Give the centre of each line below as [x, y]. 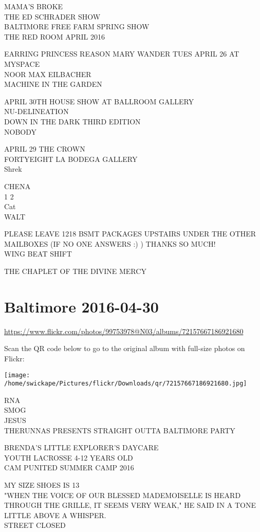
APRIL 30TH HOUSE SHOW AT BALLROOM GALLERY [99, 101]
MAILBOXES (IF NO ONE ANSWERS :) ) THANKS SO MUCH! [110, 243]
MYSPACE [22, 63]
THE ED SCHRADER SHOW [52, 16]
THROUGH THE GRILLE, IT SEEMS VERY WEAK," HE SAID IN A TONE [130, 505]
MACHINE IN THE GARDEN [53, 84]
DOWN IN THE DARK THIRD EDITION [72, 121]
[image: [17, 375]
